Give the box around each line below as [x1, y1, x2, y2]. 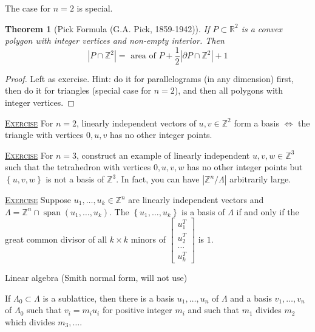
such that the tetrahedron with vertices [5, 161, 151, 173]
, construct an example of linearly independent [76, 148, 250, 161]
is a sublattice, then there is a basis [42, 291, 175, 304]
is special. [76, 2, 113, 14]
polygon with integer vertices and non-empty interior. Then [5, 34, 225, 47]
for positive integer [102, 303, 172, 316]
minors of [130, 233, 166, 246]
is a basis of [181, 205, 225, 218]
